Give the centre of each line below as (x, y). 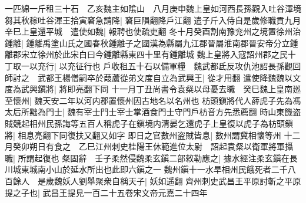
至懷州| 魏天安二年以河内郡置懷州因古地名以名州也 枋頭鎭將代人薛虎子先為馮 (153, 100)
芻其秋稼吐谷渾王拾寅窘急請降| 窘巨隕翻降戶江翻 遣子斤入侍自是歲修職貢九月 (153, 20)
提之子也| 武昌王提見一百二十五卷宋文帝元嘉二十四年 (106, 192)
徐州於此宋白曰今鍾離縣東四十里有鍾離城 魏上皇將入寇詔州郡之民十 (167, 54)
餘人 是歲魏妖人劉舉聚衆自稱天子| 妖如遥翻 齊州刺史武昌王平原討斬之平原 (157, 180)
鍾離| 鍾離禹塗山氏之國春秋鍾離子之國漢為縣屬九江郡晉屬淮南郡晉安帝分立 (147, 43)
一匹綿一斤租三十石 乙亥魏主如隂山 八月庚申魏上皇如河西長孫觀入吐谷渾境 (153, 8)
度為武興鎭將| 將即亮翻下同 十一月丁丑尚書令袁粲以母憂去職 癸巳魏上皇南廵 (153, 89)
